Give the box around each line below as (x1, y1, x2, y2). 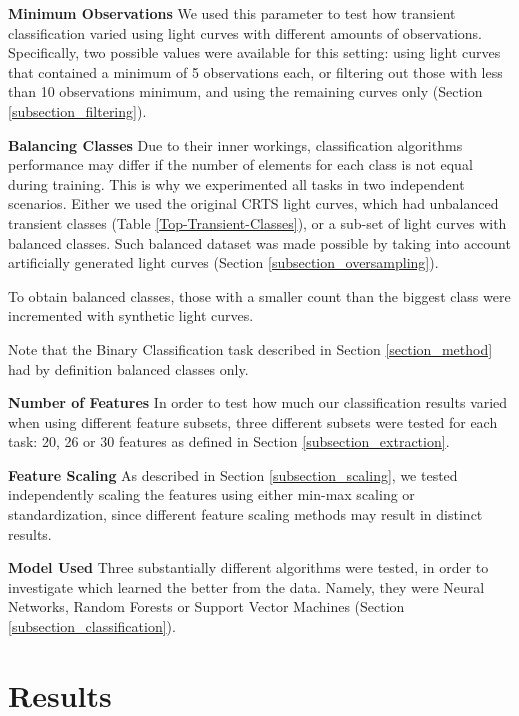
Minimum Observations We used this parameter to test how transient (8, 3, 456, 23)
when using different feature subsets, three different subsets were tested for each (8, 411, 498, 432)
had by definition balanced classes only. (8, 358, 249, 379)
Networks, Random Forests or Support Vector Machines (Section (8, 596, 405, 617)
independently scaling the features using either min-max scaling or (8, 484, 415, 505)
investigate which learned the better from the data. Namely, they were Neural (8, 576, 485, 597)
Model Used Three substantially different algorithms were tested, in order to (8, 557, 489, 578)
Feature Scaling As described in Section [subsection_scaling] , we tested (8, 464, 458, 485)
